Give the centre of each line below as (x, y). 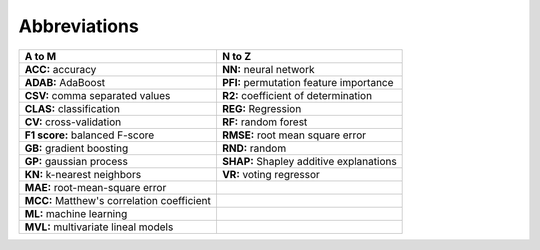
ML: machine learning (76, 213)
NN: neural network (268, 69)
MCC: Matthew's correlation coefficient (118, 200)
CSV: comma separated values (97, 95)
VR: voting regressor (270, 174)
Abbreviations (78, 26)
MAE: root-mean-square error (95, 187)
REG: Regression (261, 108)
